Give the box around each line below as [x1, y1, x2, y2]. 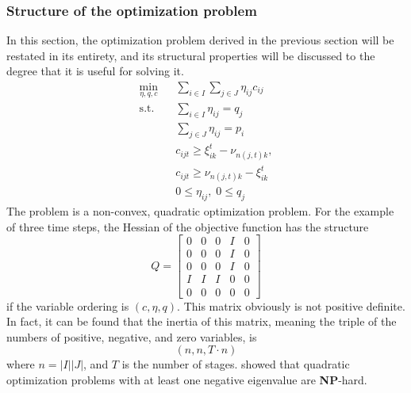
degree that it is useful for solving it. [6, 63, 184, 79]
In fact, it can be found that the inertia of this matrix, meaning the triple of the [6, 313, 397, 330]
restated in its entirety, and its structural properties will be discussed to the [6, 47, 375, 63]
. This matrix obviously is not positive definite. [177, 297, 405, 314]
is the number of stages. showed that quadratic [121, 356, 350, 372]
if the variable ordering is [6, 297, 129, 314]
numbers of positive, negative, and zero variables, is [6, 328, 257, 345]
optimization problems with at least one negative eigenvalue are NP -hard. [6, 371, 367, 387]
